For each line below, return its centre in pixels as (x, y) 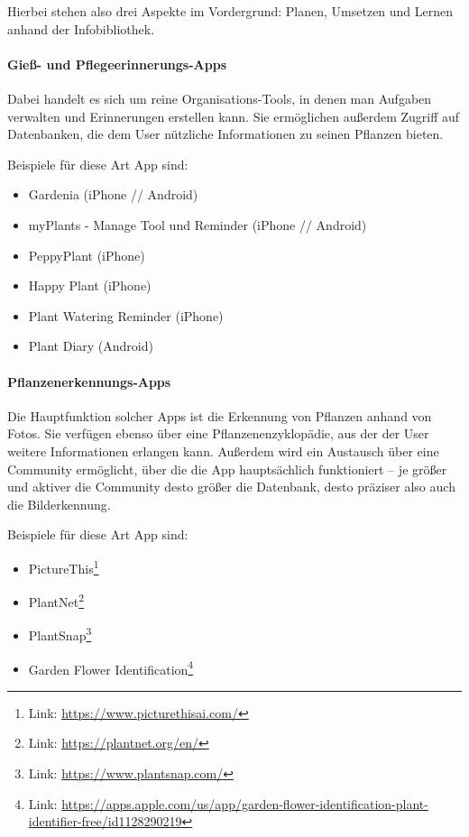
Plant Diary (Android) (91, 346)
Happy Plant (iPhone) (90, 285)
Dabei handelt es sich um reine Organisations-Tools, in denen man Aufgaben (220, 98)
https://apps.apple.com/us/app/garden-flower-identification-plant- (245, 803)
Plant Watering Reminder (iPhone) (126, 315)
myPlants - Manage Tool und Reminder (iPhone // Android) (198, 224)
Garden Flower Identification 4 (111, 667)
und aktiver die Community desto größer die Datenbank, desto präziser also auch (231, 487)
